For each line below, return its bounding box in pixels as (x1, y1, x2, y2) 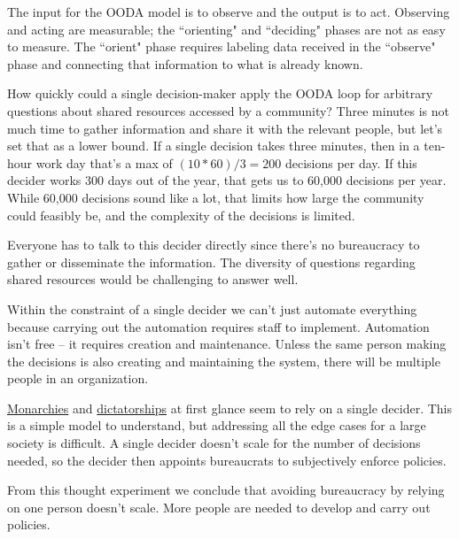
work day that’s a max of (35, 153, 173, 172)
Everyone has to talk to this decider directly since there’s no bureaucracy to (7, 235, 420, 254)
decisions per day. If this (284, 153, 417, 172)
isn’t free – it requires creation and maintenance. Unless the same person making (7, 335, 447, 353)
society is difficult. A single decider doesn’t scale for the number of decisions (7, 434, 421, 452)
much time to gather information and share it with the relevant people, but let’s (7, 119, 443, 137)
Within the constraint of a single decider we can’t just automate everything (7, 299, 417, 318)
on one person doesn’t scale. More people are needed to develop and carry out (7, 497, 431, 516)
